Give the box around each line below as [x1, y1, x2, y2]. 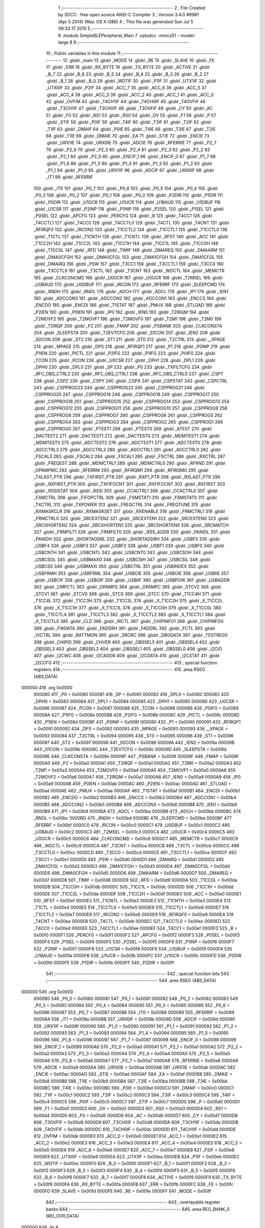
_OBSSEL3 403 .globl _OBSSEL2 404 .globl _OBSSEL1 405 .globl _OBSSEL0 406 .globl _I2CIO [33, 646, 222, 652]
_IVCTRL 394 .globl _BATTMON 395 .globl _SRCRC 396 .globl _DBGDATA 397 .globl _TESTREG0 [33, 632, 228, 638]
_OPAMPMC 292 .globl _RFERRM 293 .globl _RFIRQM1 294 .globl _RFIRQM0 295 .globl [33, 467, 209, 473]
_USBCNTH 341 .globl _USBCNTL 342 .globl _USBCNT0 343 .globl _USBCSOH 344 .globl [33, 550, 213, 556]
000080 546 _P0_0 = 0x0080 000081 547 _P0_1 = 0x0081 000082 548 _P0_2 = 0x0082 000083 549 [33, 996, 238, 1002]
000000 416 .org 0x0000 [21, 684, 73, 690]
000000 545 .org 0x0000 [21, 989, 74, 995]
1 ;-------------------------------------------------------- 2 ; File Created [58, 5, 206, 11]
